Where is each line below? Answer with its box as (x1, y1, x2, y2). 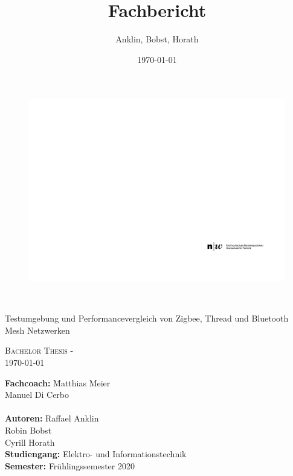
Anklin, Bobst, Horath (115, 33, 199, 45)
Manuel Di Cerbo (5, 388, 69, 401)
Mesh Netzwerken (5, 323, 70, 336)
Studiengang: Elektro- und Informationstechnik (5, 448, 187, 460)
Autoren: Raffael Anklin (5, 412, 99, 425)
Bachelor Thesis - (5, 344, 74, 357)
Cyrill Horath (5, 435, 55, 448)
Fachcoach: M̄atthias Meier (5, 376, 111, 389)
